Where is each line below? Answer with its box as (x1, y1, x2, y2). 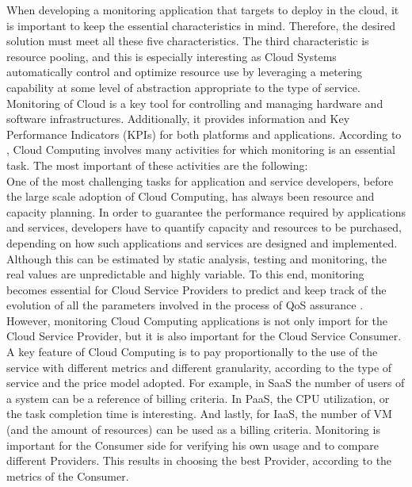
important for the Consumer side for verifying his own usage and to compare (6, 436, 379, 453)
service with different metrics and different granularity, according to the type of (6, 359, 392, 375)
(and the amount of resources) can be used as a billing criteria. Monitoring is (6, 421, 380, 438)
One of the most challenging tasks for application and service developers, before (6, 172, 394, 189)
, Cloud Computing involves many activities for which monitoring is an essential (6, 141, 395, 158)
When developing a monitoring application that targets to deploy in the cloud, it (6, 2, 399, 17)
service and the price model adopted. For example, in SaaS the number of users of (6, 374, 405, 391)
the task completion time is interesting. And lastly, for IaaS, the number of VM (6, 405, 392, 422)
